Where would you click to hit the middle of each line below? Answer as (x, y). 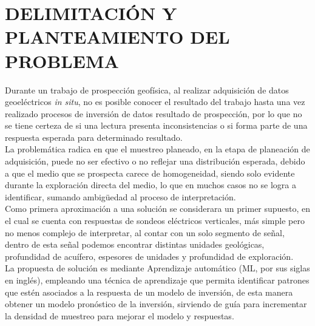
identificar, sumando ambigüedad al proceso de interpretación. (120, 196)
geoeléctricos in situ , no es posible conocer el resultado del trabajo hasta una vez (155, 102)
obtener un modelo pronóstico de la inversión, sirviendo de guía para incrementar (156, 304)
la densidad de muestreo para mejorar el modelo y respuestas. (120, 315)
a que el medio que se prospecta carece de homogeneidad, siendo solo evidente (150, 173)
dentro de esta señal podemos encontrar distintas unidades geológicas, (135, 244)
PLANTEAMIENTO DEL (117, 37)
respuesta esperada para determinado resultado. (94, 137)
